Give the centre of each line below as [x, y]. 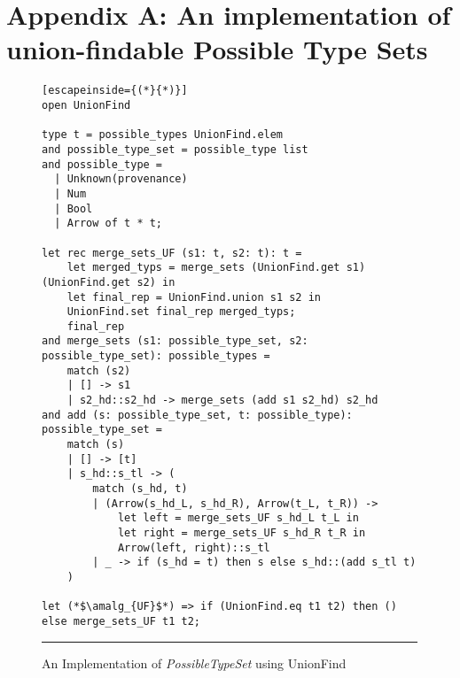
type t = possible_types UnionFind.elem [163, 135]
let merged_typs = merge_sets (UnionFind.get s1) [216, 268]
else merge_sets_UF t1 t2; [121, 621]
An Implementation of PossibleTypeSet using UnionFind [194, 663]
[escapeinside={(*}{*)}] [115, 91]
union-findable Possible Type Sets [217, 49]
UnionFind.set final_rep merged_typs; [181, 312]
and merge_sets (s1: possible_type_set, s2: [175, 341]
